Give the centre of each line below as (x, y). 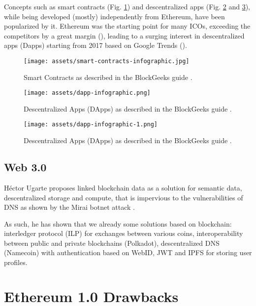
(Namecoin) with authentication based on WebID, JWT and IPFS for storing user (128, 252)
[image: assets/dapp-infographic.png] (87, 93)
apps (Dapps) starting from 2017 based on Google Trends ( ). (96, 45)
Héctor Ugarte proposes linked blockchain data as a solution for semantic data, (123, 187)
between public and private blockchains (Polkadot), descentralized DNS (112, 243)
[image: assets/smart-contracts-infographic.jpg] (107, 61)
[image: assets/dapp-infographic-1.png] (91, 125)
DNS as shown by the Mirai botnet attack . (70, 207)
